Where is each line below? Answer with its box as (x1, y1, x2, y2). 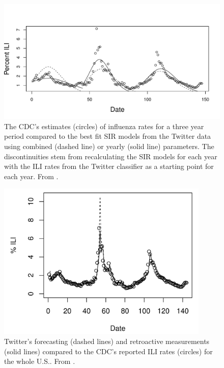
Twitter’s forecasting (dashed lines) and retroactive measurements (4, 336, 210, 347)
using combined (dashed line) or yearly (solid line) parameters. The (4, 141, 214, 152)
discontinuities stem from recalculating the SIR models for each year (4, 151, 217, 161)
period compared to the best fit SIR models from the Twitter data (4, 131, 211, 141)
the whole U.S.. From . (4, 356, 75, 366)
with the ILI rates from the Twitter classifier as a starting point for (4, 161, 214, 171)
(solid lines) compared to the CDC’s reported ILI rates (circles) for (4, 346, 213, 356)
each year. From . (4, 170, 59, 181)
